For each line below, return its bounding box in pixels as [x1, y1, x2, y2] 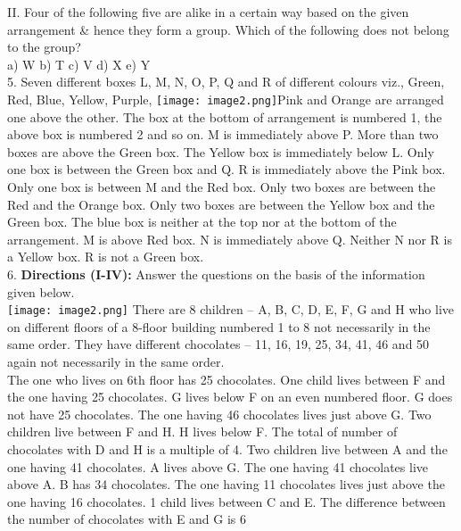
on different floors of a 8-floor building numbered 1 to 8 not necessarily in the [7, 317, 431, 336]
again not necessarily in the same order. [7, 353, 225, 370]
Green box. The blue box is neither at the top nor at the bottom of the [7, 212, 397, 231]
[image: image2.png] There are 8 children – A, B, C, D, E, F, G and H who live [7, 300, 454, 319]
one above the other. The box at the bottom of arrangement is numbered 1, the [7, 107, 442, 126]
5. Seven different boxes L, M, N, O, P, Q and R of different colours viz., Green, [7, 72, 445, 91]
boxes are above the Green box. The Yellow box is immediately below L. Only [7, 142, 434, 161]
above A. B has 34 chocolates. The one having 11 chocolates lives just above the [7, 475, 445, 494]
